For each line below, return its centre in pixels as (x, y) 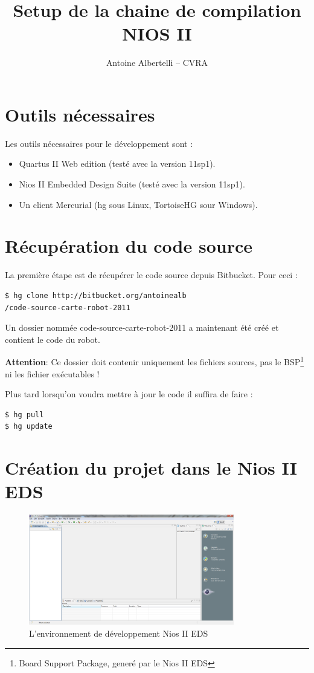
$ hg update (29, 427)
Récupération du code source (129, 246)
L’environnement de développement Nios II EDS (119, 633)
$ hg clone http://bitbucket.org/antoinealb (96, 295)
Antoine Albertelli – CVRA (157, 63)
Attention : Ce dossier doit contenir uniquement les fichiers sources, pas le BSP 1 (155, 361)
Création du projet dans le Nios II (151, 468)
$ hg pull (24, 415)
